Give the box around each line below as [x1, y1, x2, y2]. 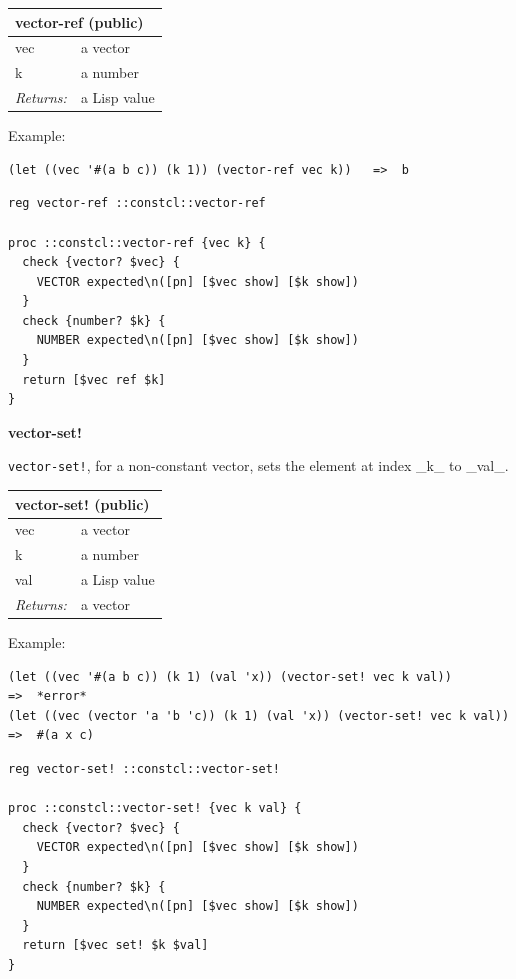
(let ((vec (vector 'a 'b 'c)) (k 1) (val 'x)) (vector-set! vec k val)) [8, 708, 510, 723]
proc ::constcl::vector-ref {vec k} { [8, 235, 266, 250]
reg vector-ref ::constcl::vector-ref [8, 196, 266, 211]
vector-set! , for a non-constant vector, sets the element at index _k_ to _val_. [8, 455, 509, 476]
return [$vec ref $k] [22, 372, 166, 387]
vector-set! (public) [15, 493, 150, 514]
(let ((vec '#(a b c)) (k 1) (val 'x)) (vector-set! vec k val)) [8, 669, 452, 684]
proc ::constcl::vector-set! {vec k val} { [8, 801, 302, 816]
